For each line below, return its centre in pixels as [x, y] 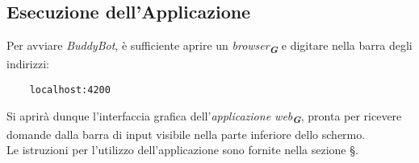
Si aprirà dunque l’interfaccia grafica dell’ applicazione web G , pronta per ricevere [204, 117]
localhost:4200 [70, 90]
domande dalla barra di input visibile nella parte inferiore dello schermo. [186, 134]
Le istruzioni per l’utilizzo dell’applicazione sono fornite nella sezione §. [182, 150]
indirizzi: [28, 64]
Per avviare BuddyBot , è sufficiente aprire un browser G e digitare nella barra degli [209, 47]
